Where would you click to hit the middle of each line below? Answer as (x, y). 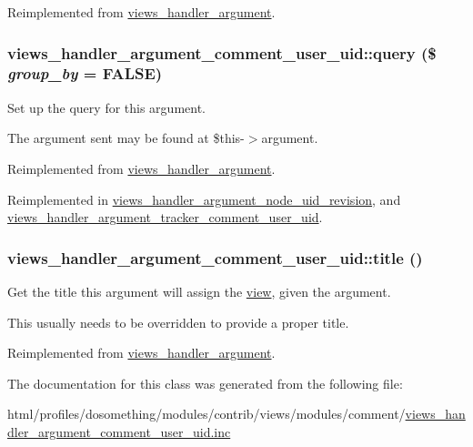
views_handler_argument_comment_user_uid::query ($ (222, 52)
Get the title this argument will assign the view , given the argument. (199, 291)
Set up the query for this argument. (106, 107)
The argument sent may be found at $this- (126, 138)
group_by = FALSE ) (85, 73)
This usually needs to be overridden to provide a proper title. (178, 322)
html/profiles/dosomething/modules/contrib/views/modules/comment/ (206, 414)
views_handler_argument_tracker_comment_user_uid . (165, 217)
